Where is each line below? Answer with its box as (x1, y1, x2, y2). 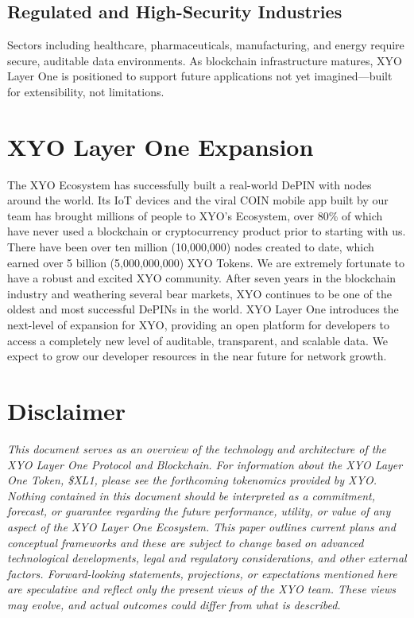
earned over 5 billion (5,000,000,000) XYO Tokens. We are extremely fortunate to (7, 254, 404, 270)
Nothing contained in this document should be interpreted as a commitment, (7, 487, 376, 503)
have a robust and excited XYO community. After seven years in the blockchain (7, 270, 397, 286)
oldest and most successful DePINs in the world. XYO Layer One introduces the (7, 301, 399, 317)
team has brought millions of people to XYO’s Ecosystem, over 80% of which (7, 207, 383, 223)
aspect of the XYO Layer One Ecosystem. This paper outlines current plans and (7, 518, 396, 534)
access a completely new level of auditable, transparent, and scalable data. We (7, 332, 389, 348)
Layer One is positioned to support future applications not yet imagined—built (7, 68, 393, 84)
